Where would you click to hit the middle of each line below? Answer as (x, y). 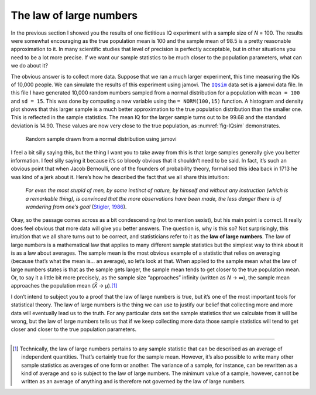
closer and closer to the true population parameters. (74, 329)
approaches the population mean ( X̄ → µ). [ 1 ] (64, 286)
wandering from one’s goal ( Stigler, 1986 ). (76, 207)
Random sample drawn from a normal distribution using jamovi (101, 139)
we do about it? (29, 66)
